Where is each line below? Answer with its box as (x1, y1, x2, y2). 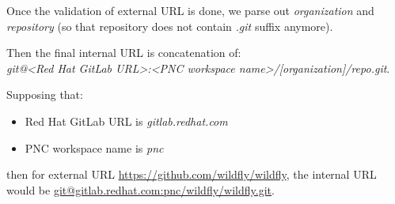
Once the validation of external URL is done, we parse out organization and (6, 2, 374, 18)
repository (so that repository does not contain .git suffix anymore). (6, 17, 333, 34)
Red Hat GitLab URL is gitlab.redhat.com (25, 112, 228, 129)
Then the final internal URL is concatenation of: (6, 44, 241, 61)
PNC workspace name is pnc (25, 139, 164, 156)
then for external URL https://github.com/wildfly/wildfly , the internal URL (6, 166, 377, 183)
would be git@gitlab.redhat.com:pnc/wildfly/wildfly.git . (6, 181, 275, 198)
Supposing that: (6, 86, 83, 103)
